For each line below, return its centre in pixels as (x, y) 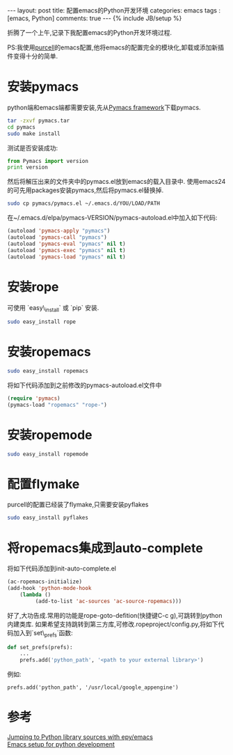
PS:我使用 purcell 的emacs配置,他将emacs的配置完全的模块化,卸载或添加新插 (116, 47)
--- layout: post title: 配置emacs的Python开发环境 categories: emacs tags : (114, 10)
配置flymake (43, 484)
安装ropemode (50, 435)
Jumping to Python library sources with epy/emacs (80, 737)
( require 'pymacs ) (34, 398)
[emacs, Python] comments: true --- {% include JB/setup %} (95, 18)
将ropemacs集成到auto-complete (105, 548)
